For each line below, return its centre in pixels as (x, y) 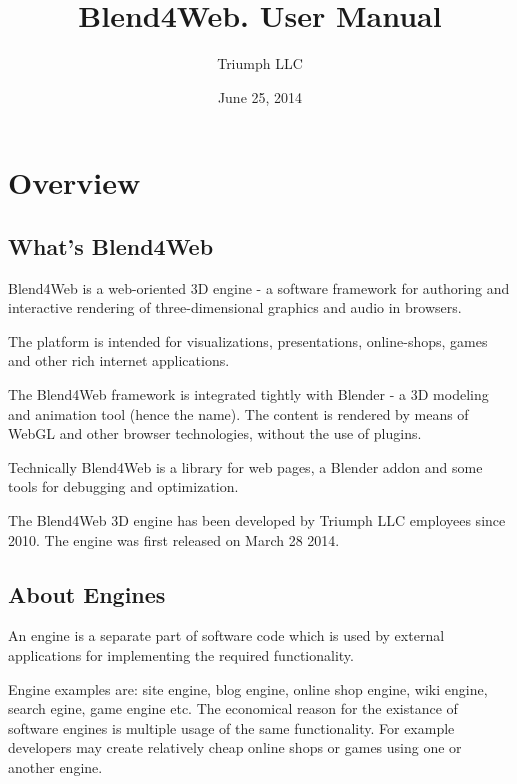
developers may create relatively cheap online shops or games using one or (235, 747)
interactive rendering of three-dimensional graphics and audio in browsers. (235, 307)
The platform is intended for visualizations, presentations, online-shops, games (248, 340)
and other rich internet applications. (119, 360)
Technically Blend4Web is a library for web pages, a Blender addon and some (245, 466)
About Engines (87, 593)
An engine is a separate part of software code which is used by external (226, 635)
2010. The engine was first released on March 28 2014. (174, 539)
